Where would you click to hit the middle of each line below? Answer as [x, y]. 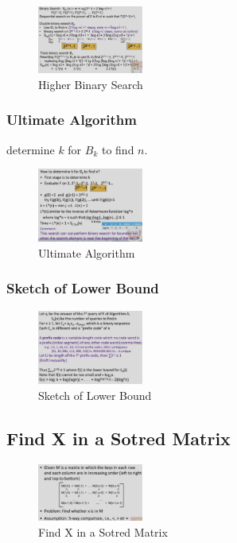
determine [31, 149]
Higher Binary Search [91, 84]
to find [118, 149]
